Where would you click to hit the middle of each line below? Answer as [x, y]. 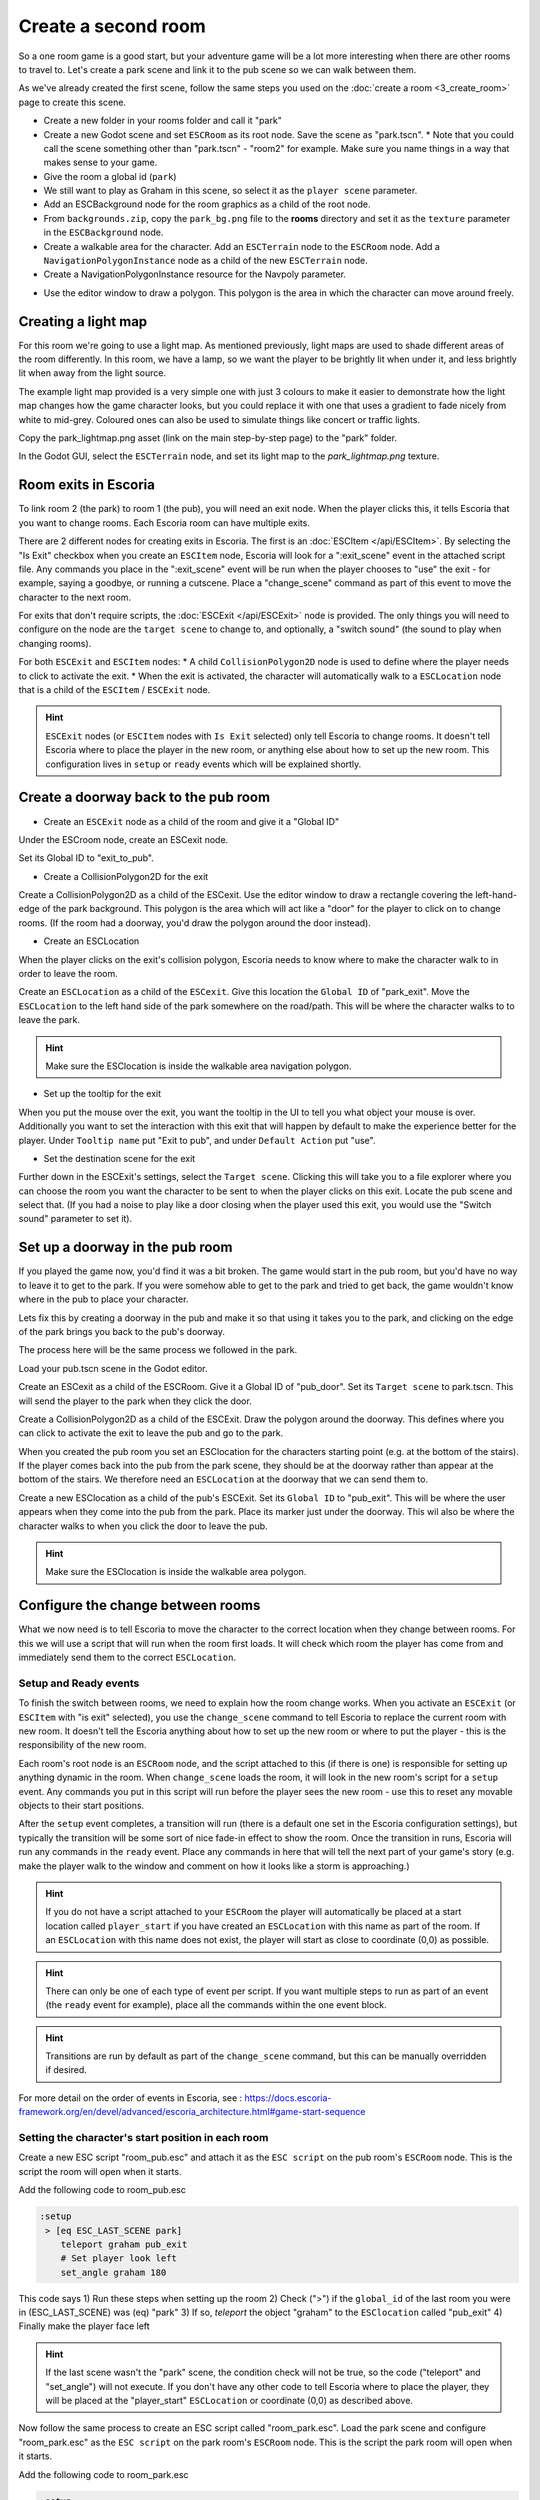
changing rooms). [55, 643]
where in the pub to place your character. [103, 1299]
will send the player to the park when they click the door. [135, 1401]
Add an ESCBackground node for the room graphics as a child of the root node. [207, 204]
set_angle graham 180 [113, 2272]
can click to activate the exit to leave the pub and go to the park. [151, 1433]
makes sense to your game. [100, 162]
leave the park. [49, 1020]
